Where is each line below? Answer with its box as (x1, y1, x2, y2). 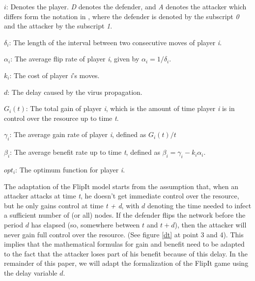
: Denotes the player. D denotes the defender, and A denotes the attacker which (6, 1, 247, 11)
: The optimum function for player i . (15, 164, 125, 174)
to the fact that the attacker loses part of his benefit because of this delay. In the (4, 248, 248, 258)
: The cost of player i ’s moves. (9, 70, 100, 80)
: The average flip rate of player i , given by (10, 54, 140, 64)
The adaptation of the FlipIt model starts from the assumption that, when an (4, 181, 238, 191)
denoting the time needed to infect (147, 200, 252, 210)
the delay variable (4, 267, 57, 278)
